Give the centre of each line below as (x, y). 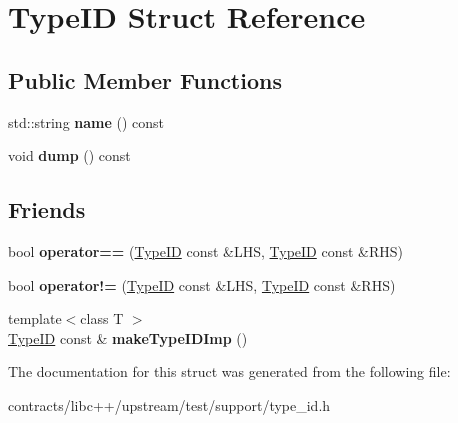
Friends (47, 209)
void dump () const (69, 155)
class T (102, 318)
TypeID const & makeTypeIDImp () (128, 337)
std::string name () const (86, 121)
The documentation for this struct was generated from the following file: (229, 371)
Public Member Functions (145, 79)
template (35, 318)
